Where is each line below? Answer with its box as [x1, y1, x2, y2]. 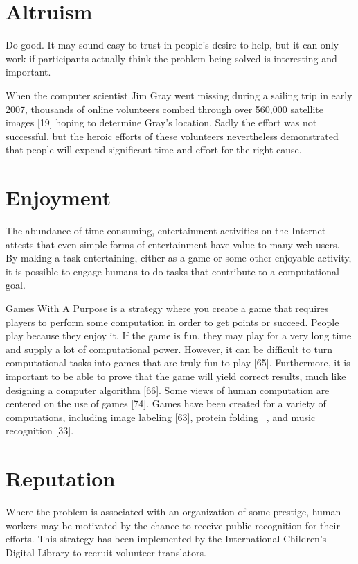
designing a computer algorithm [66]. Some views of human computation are [6, 382, 330, 397]
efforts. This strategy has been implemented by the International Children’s [6, 531, 327, 546]
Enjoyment [6, 183, 111, 212]
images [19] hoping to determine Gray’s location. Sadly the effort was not [6, 115, 317, 130]
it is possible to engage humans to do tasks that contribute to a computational [6, 264, 339, 278]
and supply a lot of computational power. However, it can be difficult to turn [6, 341, 332, 356]
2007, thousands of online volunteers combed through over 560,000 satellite [6, 101, 323, 116]
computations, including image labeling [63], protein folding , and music [6, 409, 316, 424]
